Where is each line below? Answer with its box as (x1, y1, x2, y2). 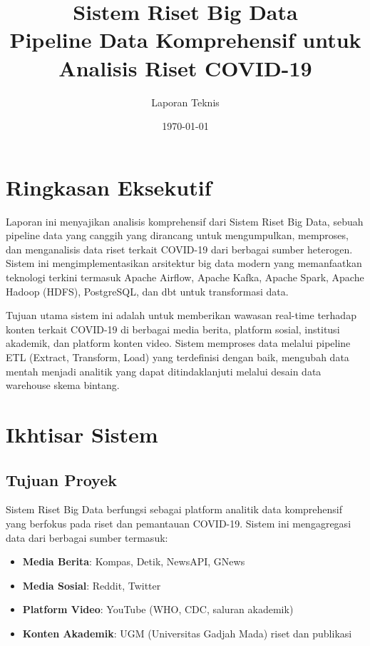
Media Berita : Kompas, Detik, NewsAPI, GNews (22, 554, 245, 569)
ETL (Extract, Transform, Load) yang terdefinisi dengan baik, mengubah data (6, 349, 349, 364)
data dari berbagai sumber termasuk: (6, 530, 168, 545)
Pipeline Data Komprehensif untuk (9, 25, 361, 54)
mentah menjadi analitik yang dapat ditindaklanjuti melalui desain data (6, 363, 322, 378)
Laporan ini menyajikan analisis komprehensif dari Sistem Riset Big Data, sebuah (6, 213, 364, 228)
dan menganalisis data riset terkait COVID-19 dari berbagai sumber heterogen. (6, 241, 353, 256)
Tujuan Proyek (6, 468, 117, 490)
